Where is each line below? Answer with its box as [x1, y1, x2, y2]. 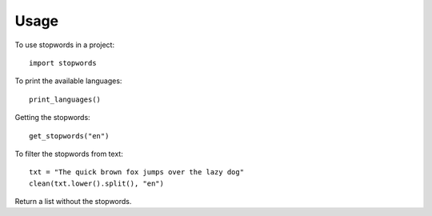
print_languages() [29, 94, 102, 104]
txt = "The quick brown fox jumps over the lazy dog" [29, 168, 244, 177]
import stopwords [29, 58, 97, 67]
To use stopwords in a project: [14, 40, 115, 50]
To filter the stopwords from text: [14, 149, 123, 158]
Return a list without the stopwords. [14, 197, 132, 206]
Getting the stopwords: [14, 113, 91, 122]
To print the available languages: [14, 76, 122, 86]
